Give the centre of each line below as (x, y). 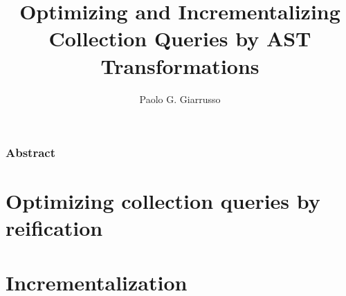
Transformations (180, 65)
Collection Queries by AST (180, 38)
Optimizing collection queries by (163, 201)
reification (54, 228)
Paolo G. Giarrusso (180, 99)
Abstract (30, 152)
